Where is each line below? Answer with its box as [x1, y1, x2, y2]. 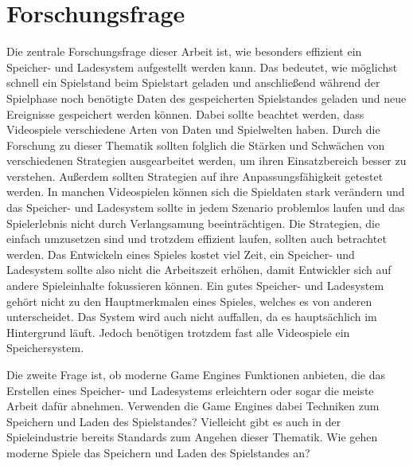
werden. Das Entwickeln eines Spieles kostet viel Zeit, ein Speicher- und [6, 245, 355, 262]
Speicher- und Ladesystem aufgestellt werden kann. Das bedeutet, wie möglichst [6, 58, 398, 75]
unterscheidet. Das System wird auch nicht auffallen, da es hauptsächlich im [6, 308, 377, 325]
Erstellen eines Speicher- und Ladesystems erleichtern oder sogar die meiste [6, 382, 374, 398]
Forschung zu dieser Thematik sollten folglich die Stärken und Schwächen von [6, 136, 385, 153]
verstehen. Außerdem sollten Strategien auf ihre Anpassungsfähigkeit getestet [6, 167, 384, 184]
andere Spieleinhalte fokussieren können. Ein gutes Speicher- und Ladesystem [6, 277, 384, 294]
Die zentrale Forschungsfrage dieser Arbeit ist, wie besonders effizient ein [6, 43, 362, 60]
